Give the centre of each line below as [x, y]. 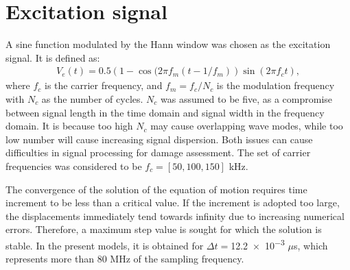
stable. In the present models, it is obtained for [105, 245]
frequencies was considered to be [74, 165]
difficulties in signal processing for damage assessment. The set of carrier [158, 152]
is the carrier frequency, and [104, 85]
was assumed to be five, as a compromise [247, 98]
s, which [311, 245]
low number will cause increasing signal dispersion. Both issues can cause [159, 139]
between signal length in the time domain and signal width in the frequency [165, 112]
